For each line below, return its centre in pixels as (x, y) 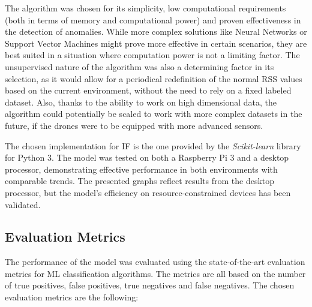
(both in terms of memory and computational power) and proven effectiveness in (153, 19)
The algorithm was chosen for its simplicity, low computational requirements (145, 8)
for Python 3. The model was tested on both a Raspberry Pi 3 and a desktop (147, 157)
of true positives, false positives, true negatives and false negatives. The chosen (150, 285)
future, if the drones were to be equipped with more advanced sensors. (134, 125)
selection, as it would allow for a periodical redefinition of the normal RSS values (154, 78)
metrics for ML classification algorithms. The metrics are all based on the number (155, 273)
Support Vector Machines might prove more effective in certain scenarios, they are (156, 43)
